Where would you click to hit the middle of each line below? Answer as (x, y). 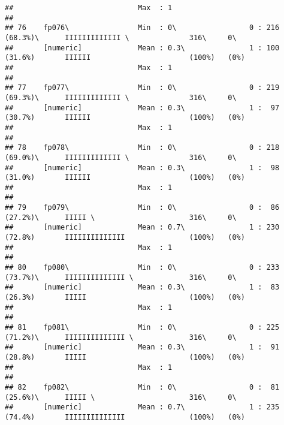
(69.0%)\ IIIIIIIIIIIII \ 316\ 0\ (121, 157)
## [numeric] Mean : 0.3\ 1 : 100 (142, 48)
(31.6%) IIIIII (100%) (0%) (125, 58)
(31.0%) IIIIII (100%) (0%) (125, 178)
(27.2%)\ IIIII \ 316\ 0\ (121, 217)
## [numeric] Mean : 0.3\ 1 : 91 (142, 347)
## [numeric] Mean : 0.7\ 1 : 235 (142, 407)
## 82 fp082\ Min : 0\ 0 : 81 (142, 387)
